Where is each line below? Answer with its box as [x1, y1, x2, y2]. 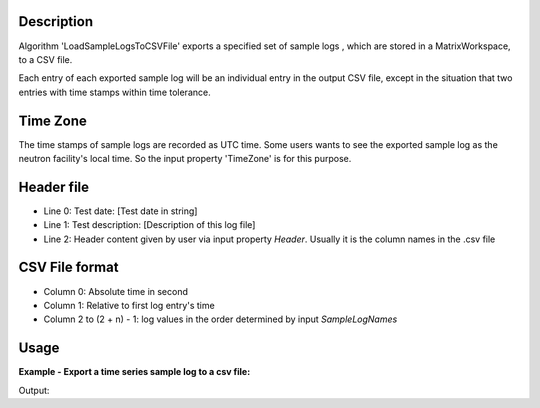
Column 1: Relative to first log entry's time [43, 299, 215, 311]
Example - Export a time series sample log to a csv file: [18, 366, 251, 378]
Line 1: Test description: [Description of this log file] [43, 219, 256, 231]
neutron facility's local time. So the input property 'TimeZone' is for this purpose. [18, 152, 352, 164]
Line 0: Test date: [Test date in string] [43, 205, 198, 217]
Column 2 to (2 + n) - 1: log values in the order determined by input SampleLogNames [43, 313, 398, 325]
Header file [18, 178, 90, 195]
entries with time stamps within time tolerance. [18, 86, 211, 98]
